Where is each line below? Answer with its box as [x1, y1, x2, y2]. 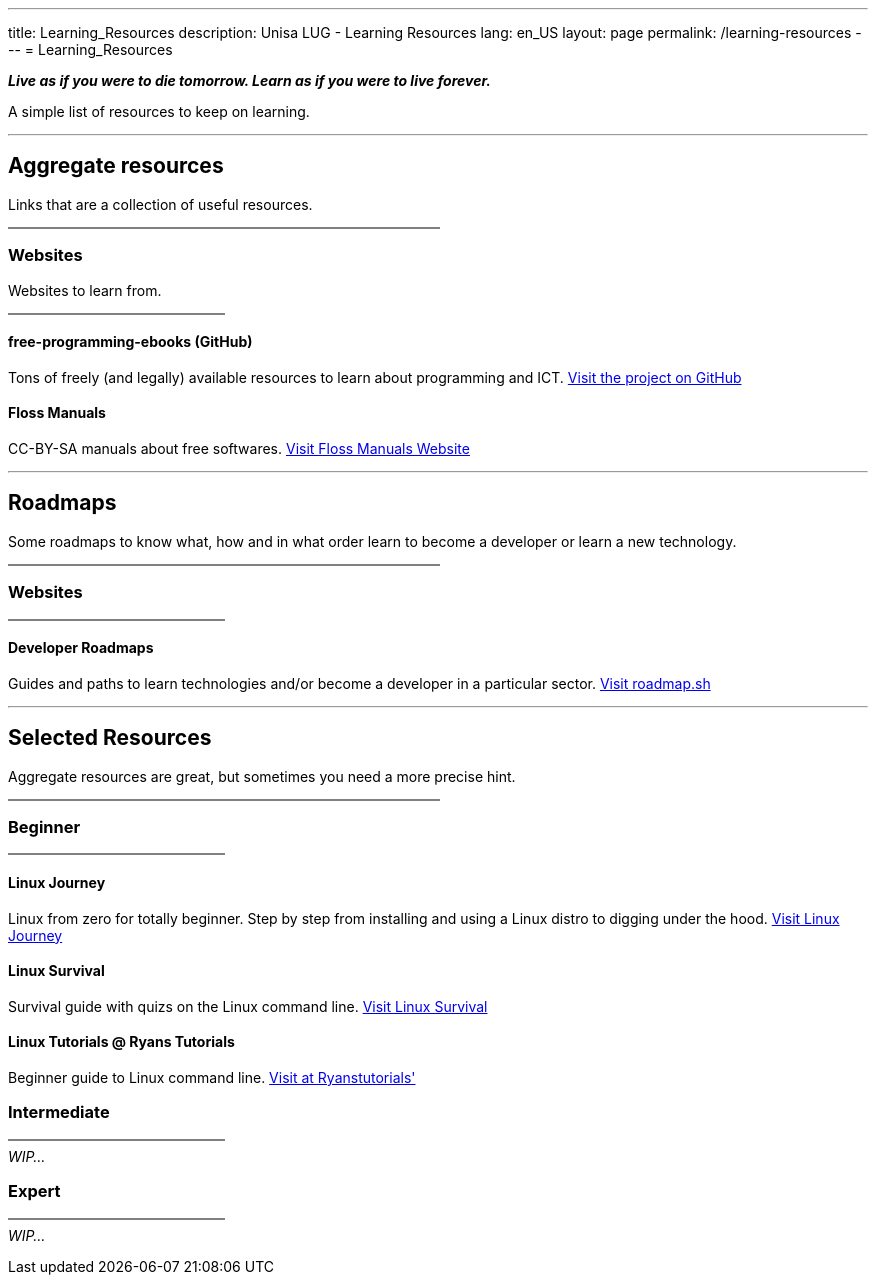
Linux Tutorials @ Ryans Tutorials [8, 1033, 235, 1051]
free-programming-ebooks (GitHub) [8, 333, 253, 351]
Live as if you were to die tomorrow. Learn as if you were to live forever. [8, 72, 491, 89]
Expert [8, 1181, 61, 1202]
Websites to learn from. [8, 281, 162, 299]
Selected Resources [8, 725, 212, 751]
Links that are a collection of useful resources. [8, 195, 313, 213]
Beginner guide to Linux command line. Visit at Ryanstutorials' [8, 1069, 416, 1087]
